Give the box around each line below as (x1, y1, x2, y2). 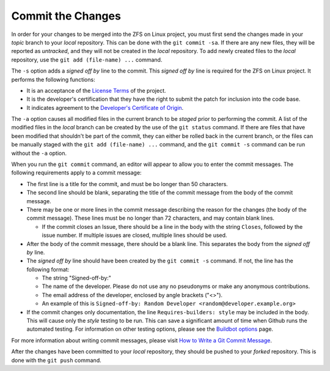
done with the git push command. (11, 356, 101, 364)
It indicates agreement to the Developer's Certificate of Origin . (26, 104, 184, 111)
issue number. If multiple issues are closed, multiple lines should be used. (42, 232, 227, 239)
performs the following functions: (11, 76, 95, 83)
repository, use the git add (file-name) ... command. (11, 56, 163, 63)
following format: (26, 265, 70, 273)
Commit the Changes (11, 9, 122, 23)
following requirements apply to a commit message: (11, 169, 142, 176)
